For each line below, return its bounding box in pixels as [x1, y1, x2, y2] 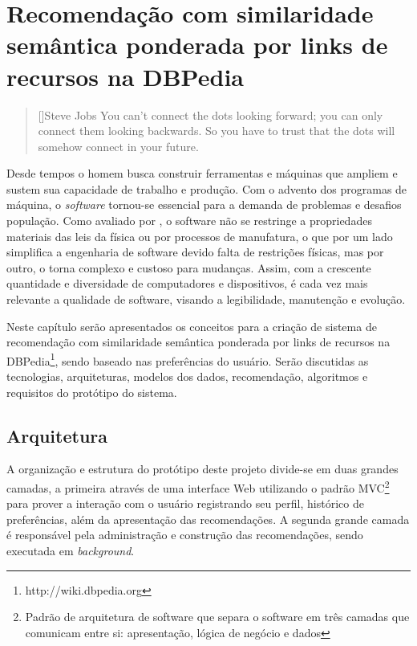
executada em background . [6, 542, 135, 559]
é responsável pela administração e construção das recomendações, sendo [6, 526, 363, 543]
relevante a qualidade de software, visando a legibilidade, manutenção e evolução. [6, 291, 406, 308]
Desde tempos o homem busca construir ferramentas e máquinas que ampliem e [6, 165, 398, 182]
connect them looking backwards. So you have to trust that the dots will [38, 122, 395, 139]
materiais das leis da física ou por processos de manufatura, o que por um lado [6, 227, 393, 244]
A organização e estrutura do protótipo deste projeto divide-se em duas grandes [6, 460, 399, 477]
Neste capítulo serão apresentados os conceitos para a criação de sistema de [6, 317, 377, 334]
